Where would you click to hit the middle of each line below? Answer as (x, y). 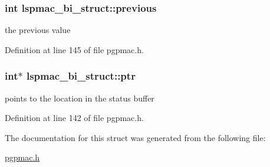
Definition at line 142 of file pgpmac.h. (74, 118)
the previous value (38, 30)
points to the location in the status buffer (80, 98)
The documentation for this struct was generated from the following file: (135, 137)
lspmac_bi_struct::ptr (81, 76)
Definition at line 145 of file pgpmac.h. (74, 49)
